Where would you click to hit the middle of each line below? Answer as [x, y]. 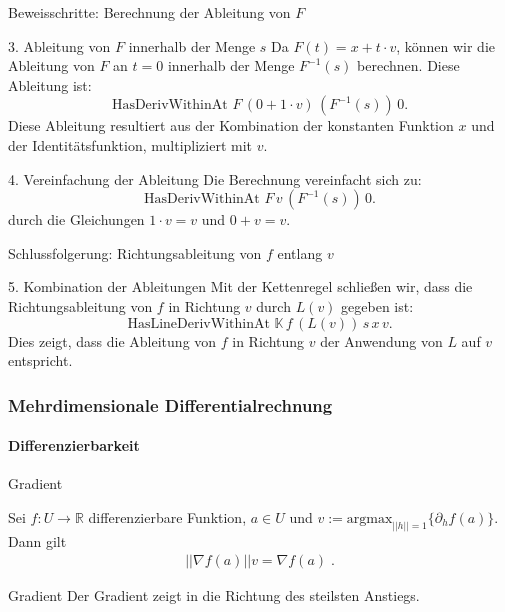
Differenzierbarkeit [74, 445]
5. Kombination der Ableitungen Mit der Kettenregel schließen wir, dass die [240, 286]
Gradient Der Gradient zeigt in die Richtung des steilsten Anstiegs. [214, 595]
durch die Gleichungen [76, 219]
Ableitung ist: [50, 84]
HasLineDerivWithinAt [198, 323]
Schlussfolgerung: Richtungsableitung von [135, 252]
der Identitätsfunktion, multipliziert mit [130, 144]
